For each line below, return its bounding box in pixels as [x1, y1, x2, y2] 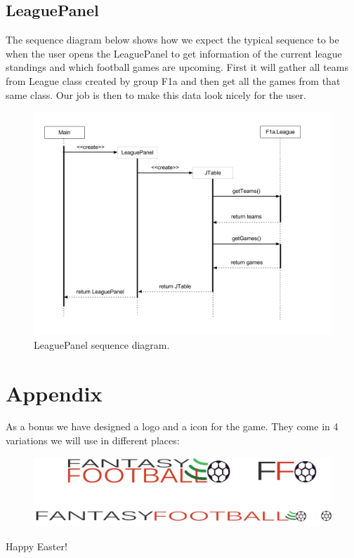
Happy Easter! [6, 538, 67, 553]
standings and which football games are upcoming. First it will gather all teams [6, 60, 348, 74]
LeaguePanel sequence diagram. [34, 337, 170, 352]
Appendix [6, 378, 103, 407]
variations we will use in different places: [6, 433, 180, 448]
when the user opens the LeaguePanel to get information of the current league [6, 46, 342, 60]
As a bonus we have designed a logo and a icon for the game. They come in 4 [6, 419, 339, 434]
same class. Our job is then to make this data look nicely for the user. [6, 87, 306, 102]
